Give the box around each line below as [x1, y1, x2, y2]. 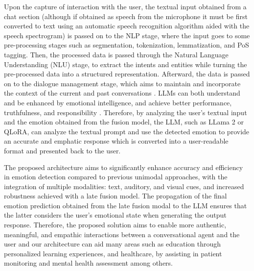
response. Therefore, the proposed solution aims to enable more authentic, [4, 220, 227, 230]
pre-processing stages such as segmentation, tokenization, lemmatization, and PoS [4, 40, 249, 50]
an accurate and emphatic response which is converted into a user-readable [4, 136, 229, 146]
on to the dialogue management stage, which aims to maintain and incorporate [4, 78, 241, 88]
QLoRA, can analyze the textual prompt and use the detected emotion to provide [4, 126, 250, 136]
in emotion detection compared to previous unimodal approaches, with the [4, 172, 228, 182]
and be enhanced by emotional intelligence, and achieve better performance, [4, 97, 232, 107]
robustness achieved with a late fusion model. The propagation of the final [4, 191, 227, 201]
